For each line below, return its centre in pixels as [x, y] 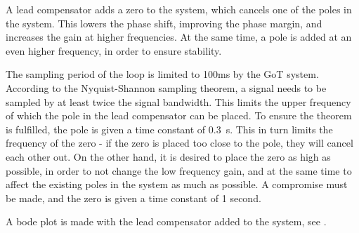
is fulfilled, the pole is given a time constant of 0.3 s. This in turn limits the [169, 129]
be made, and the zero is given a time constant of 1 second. [133, 198]
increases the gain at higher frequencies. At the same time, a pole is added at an [179, 37]
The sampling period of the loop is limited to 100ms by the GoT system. [162, 74]
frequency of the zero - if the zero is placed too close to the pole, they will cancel [179, 143]
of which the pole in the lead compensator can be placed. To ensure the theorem [179, 115]
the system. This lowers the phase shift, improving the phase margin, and [164, 23]
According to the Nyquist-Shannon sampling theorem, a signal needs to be [166, 87]
